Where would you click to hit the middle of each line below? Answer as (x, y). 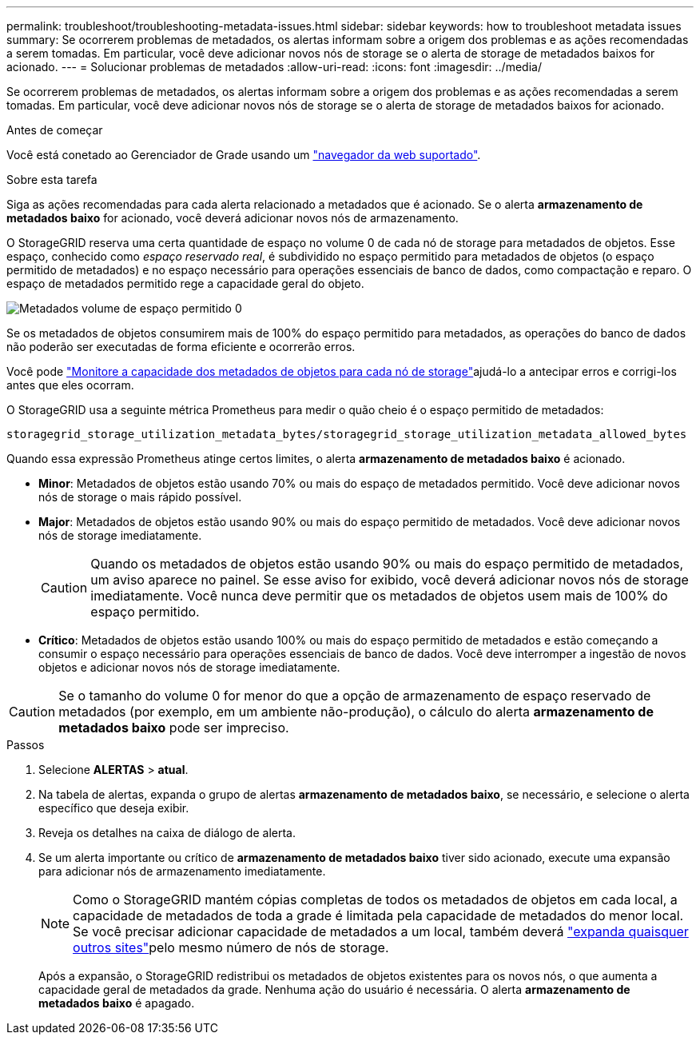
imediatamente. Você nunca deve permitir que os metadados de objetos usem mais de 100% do (379, 596)
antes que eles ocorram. (70, 385)
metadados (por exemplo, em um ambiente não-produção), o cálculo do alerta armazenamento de (356, 712)
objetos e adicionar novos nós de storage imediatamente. (189, 667)
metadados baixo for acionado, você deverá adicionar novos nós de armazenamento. (233, 218)
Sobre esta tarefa (52, 179)
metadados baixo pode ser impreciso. (174, 728)
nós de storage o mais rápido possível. (140, 497)
